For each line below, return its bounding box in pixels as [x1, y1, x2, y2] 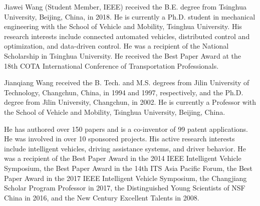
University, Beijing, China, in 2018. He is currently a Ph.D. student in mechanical [4, 11, 255, 22]
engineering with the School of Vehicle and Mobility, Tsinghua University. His [4, 21, 242, 32]
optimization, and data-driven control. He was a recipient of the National [4, 41, 229, 51]
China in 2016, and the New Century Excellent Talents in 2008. [4, 192, 199, 202]
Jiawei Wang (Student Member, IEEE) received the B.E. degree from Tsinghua [4, 2, 247, 12]
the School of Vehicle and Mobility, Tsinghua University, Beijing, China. [4, 106, 225, 117]
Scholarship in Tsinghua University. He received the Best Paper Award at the [4, 50, 241, 61]
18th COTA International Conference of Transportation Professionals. [4, 60, 219, 71]
